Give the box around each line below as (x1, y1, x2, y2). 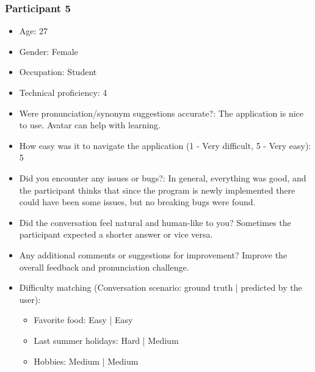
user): (19, 293, 41, 305)
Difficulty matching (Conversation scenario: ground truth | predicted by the (19, 281, 302, 294)
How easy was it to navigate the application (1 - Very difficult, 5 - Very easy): (19, 139, 311, 151)
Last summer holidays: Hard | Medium (34, 334, 179, 346)
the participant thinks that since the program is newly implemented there (19, 183, 295, 196)
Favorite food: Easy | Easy (34, 313, 133, 326)
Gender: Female (19, 45, 78, 57)
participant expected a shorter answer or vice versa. (19, 228, 213, 241)
